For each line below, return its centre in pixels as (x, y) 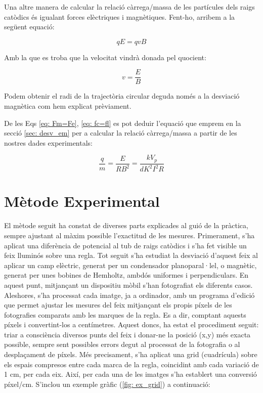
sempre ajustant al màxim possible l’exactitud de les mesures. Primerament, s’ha (129, 235)
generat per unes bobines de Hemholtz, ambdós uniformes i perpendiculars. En (126, 275)
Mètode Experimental (82, 201)
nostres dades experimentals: (48, 142)
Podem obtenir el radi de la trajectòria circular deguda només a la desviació (122, 96)
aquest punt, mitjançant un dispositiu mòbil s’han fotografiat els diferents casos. (128, 285)
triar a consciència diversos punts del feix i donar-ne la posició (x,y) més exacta (127, 334)
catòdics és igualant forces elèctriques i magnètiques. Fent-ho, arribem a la (120, 16)
